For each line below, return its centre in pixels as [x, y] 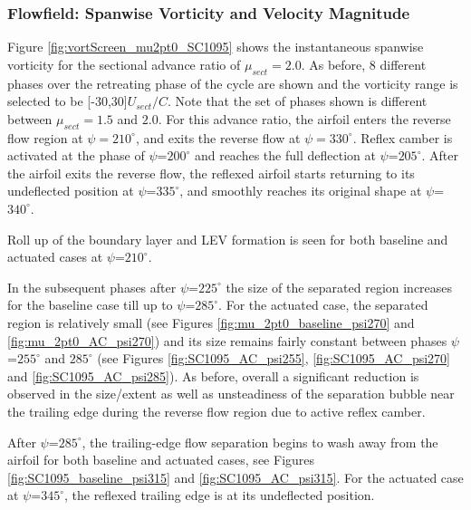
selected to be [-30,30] [67, 101]
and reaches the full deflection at [285, 155]
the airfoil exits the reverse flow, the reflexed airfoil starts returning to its [211, 173]
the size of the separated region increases [339, 287]
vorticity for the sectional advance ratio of [124, 64]
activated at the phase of [76, 155]
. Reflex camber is [403, 137]
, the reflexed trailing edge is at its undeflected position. [219, 495]
